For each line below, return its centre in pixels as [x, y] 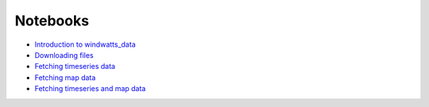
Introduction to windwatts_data [85, 44]
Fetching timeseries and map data [90, 89]
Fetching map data [65, 77]
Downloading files [64, 55]
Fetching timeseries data [75, 67]
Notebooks [52, 21]
